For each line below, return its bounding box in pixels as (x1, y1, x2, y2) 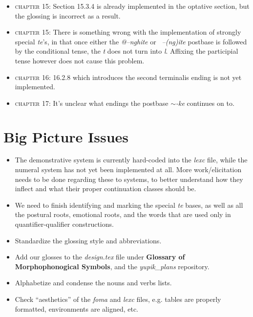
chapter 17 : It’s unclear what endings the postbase (15, 98, 169, 108)
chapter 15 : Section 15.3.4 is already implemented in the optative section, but (15, 1, 250, 11)
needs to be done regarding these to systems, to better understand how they (15, 174, 243, 184)
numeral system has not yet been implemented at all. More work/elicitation (15, 164, 242, 175)
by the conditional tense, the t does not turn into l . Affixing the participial (15, 46, 238, 56)
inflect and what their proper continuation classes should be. (15, 183, 196, 194)
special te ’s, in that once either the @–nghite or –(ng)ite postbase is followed (15, 36, 247, 46)
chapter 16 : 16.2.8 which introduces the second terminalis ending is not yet (15, 72, 242, 82)
